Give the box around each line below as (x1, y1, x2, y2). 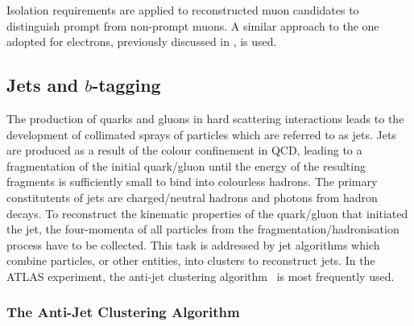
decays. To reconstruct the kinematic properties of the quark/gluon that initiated (6, 204, 408, 221)
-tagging (92, 72, 161, 97)
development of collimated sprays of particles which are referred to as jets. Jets (6, 126, 396, 142)
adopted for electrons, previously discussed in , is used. (6, 33, 277, 50)
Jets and (6, 72, 79, 97)
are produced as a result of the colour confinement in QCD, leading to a (6, 142, 362, 159)
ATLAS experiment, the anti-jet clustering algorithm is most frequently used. (6, 267, 395, 284)
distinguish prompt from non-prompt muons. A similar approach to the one (6, 17, 379, 34)
